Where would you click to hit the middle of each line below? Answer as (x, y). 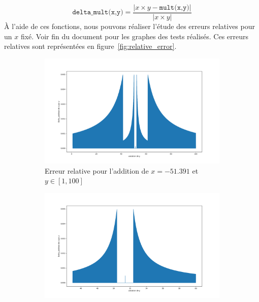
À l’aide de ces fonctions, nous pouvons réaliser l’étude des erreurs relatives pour (129, 26)
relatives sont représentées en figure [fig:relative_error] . (90, 46)
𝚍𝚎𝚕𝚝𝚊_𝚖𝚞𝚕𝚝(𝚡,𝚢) (98, 12)
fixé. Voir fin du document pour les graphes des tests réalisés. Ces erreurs (135, 36)
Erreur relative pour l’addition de (97, 170)
